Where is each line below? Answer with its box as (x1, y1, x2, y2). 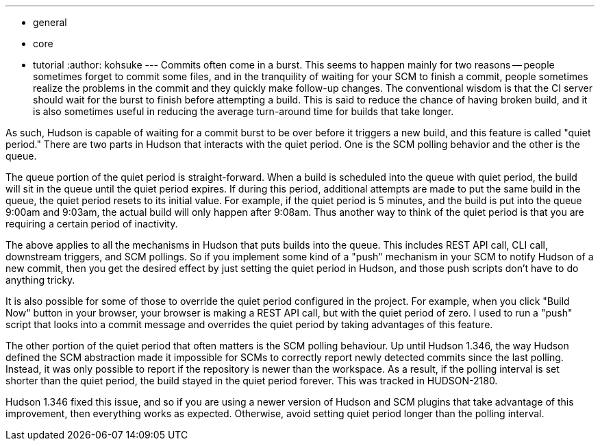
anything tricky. (5, 274, 75, 286)
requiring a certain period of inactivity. (5, 218, 178, 230)
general (33, 16, 67, 28)
